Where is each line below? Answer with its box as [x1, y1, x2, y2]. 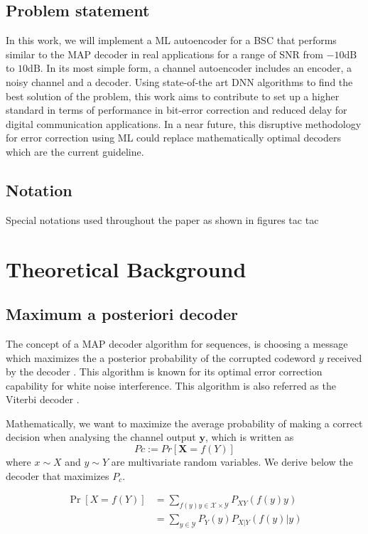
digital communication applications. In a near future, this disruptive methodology [6, 116, 362, 131]
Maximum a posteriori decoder [6, 303, 238, 325]
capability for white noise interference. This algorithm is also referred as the [6, 378, 336, 393]
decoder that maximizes [6, 468, 109, 483]
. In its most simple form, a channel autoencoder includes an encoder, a [40, 60, 352, 75]
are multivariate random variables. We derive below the [111, 454, 353, 469]
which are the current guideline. [6, 144, 144, 159]
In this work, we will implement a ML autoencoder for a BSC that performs [6, 33, 337, 48]
